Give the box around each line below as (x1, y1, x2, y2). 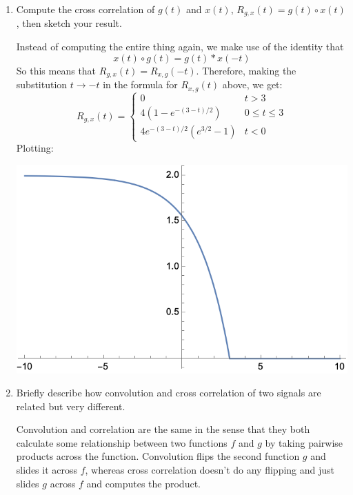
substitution (16, 77, 68, 92)
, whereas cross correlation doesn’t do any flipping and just (85, 463, 335, 477)
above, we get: (222, 77, 283, 92)
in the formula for (103, 77, 178, 92)
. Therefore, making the (196, 63, 296, 77)
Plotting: (16, 141, 54, 155)
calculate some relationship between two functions (16, 435, 228, 449)
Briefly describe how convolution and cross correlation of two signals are (16, 385, 321, 400)
